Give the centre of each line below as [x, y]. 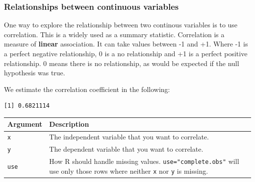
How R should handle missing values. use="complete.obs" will [144, 161]
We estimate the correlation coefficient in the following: [87, 89]
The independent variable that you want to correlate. [129, 137]
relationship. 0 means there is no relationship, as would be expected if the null [122, 63]
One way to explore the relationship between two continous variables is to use [121, 25]
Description [69, 124]
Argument [25, 124]
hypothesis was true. [35, 73]
